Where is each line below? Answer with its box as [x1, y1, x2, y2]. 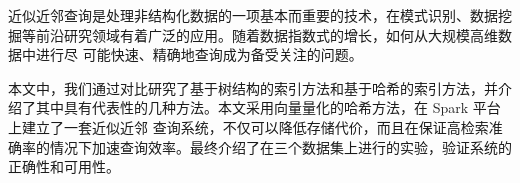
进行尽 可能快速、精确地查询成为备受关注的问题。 [35, 44, 363, 65]
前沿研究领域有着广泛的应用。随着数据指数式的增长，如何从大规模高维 [35, 24, 498, 45]
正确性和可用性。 [8, 156, 120, 177]
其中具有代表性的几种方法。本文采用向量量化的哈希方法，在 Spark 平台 [35, 97, 501, 118]
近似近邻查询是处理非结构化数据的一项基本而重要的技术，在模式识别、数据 [8, 5, 498, 25]
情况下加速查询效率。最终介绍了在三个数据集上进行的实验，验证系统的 [49, 136, 512, 157]
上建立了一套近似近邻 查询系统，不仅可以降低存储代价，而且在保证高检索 [8, 116, 489, 137]
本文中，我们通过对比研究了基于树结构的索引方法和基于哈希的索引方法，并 [8, 77, 498, 98]
